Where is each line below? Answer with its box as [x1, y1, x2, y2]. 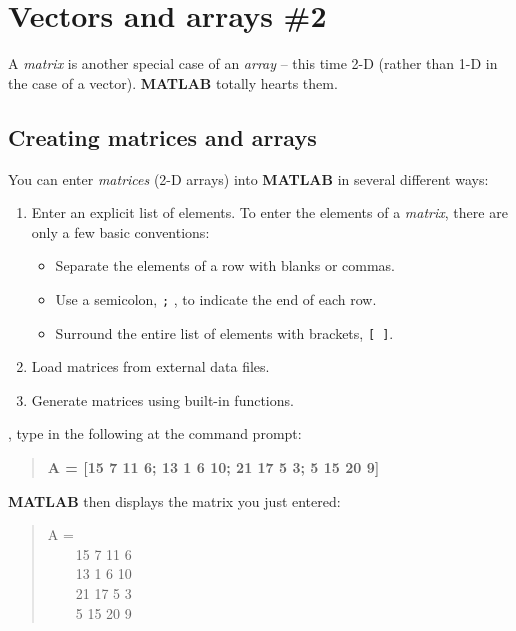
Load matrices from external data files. [31, 356, 270, 377]
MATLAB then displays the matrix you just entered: [8, 490, 341, 511]
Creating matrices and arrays [8, 121, 317, 152]
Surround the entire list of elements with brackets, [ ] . [55, 322, 394, 343]
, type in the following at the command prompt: [8, 423, 302, 444]
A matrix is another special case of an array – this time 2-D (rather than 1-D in [8, 53, 498, 74]
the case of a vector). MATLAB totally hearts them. [8, 72, 338, 93]
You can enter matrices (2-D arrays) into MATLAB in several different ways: [8, 168, 489, 189]
